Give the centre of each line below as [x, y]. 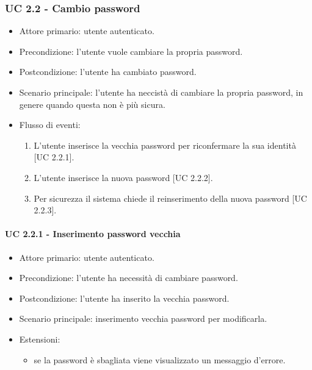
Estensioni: [40, 339]
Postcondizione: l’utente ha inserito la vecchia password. [124, 298]
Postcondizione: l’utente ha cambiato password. [108, 72]
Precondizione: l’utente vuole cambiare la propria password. [131, 51]
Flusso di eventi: [50, 125]
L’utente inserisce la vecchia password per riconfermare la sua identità [165, 145]
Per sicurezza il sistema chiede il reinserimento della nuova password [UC [170, 198]
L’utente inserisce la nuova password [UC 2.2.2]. [123, 177]
